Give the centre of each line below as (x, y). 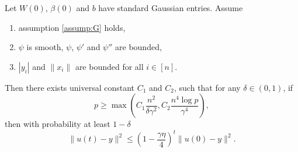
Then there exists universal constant (70, 87)
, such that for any (207, 87)
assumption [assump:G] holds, (72, 27)
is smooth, (45, 47)
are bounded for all (109, 66)
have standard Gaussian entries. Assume (171, 8)
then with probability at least (58, 124)
